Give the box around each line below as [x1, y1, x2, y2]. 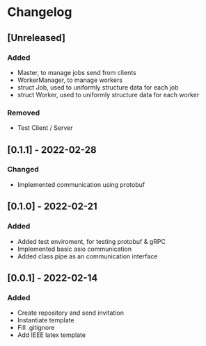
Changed [7, 165, 40, 174]
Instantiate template [17, 316, 74, 324]
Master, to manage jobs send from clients [17, 68, 137, 76]
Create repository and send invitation [17, 308, 124, 317]
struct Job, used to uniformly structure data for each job [17, 83, 179, 91]
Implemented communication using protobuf [17, 180, 145, 188]
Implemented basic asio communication [17, 245, 132, 253]
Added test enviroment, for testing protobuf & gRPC [17, 237, 166, 245]
